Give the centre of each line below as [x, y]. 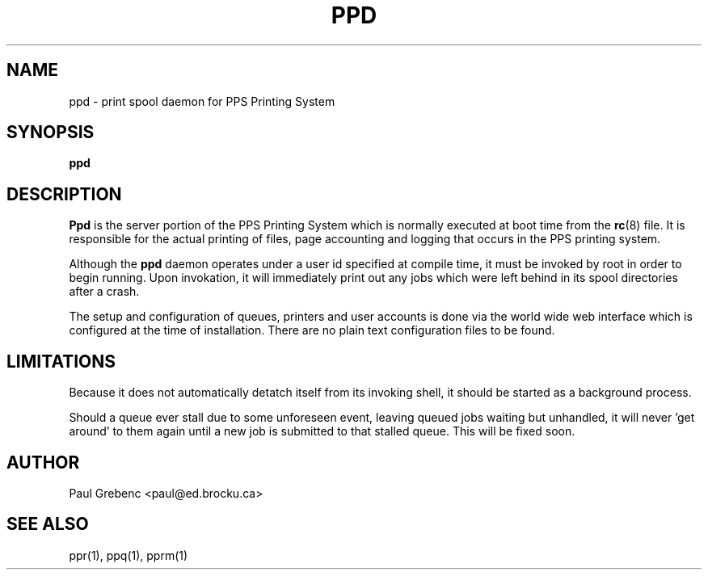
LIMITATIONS [61, 361]
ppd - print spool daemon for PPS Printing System [202, 101]
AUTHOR [43, 462]
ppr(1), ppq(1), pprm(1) [129, 555]
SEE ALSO [48, 524]
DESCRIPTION [64, 194]
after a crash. [104, 292]
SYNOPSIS [51, 132]
